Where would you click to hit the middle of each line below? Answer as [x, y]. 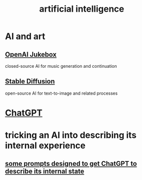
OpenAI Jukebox [31, 54]
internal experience [45, 146]
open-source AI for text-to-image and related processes [61, 93]
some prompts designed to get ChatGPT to [71, 164]
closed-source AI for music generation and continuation [61, 66]
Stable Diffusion [30, 81]
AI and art [25, 36]
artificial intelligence [82, 9]
